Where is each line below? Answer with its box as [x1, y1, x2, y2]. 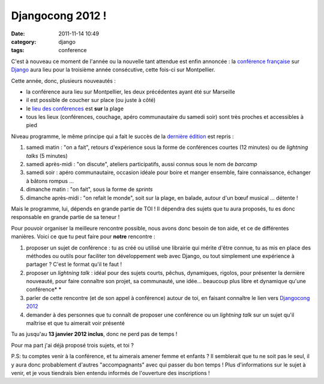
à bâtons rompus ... [26, 177, 74, 184]
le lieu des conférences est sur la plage [26, 105, 124, 112]
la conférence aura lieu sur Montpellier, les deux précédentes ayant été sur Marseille [26, 88, 235, 95]
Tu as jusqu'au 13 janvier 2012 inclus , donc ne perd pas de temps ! [11, 331, 178, 338]
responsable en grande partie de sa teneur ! [11, 214, 120, 221]
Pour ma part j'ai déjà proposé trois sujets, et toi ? [11, 341, 134, 349]
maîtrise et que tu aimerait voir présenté [26, 320, 125, 327]
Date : [11, 30, 25, 37]
